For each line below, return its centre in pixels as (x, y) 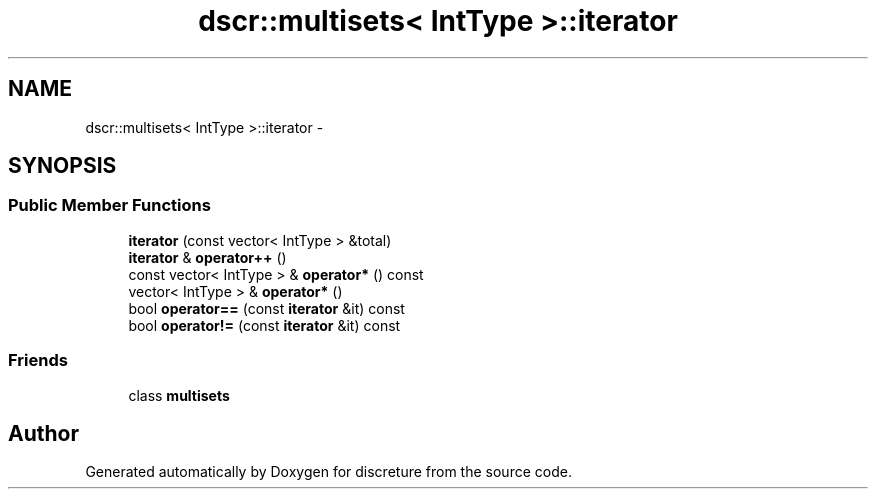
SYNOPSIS (62, 166)
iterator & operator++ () (207, 257)
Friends (38, 360)
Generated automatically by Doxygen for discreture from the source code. (328, 472)
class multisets (179, 395)
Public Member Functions (109, 205)
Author (43, 433)
